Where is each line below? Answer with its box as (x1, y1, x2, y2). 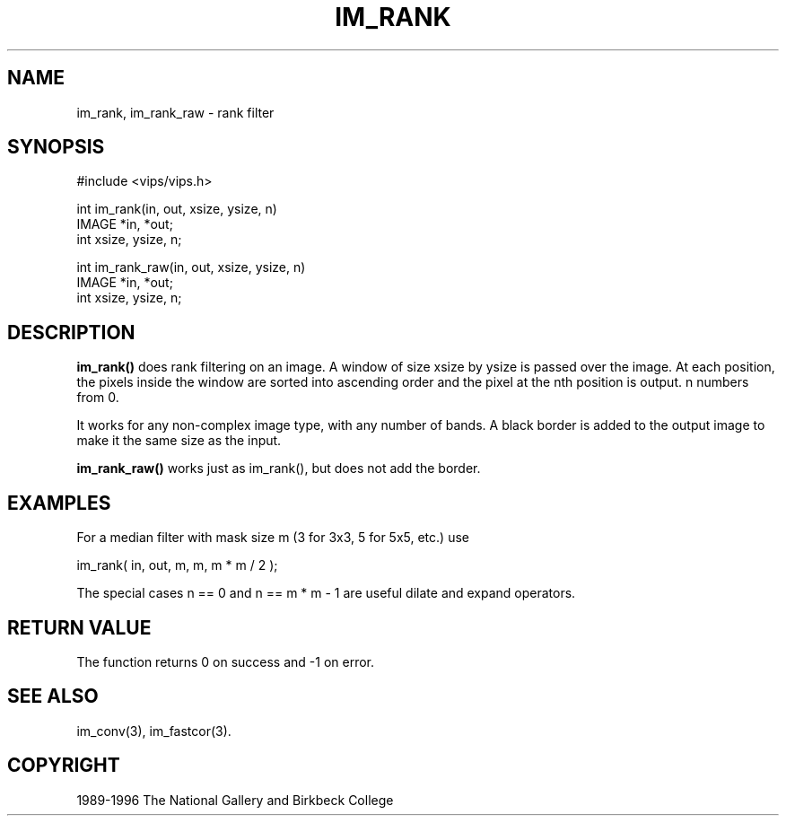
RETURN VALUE (7, 616, 152, 639)
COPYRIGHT (7, 754, 120, 777)
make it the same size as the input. (76, 433, 282, 449)
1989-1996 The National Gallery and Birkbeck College (76, 792, 394, 808)
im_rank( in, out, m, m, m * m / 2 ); (76, 557, 278, 573)
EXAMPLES (7, 491, 111, 514)
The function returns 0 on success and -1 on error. (76, 653, 375, 670)
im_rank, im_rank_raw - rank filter (76, 104, 275, 120)
